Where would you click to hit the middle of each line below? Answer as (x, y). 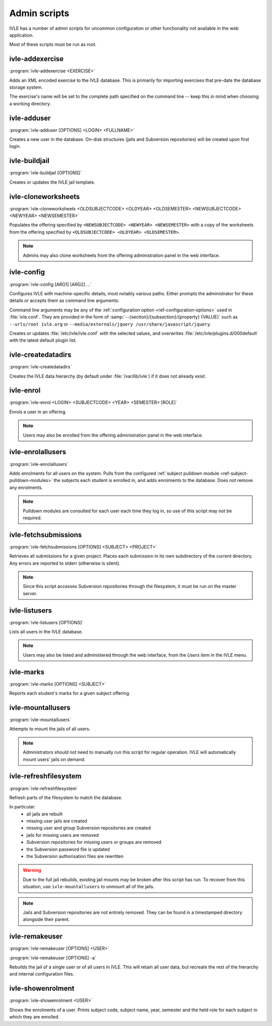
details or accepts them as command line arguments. (64, 301)
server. (30, 593)
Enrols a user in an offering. (38, 412)
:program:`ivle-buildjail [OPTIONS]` (46, 173)
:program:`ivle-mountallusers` (40, 720)
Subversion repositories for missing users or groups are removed (94, 842)
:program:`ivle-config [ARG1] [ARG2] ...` (51, 284)
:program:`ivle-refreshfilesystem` (44, 788)
